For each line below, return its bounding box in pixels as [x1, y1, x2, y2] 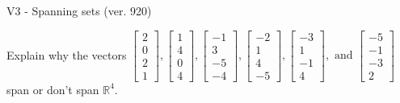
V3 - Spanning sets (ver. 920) [6, 2, 152, 19]
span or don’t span [6, 80, 99, 97]
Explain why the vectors [6, 46, 127, 63]
